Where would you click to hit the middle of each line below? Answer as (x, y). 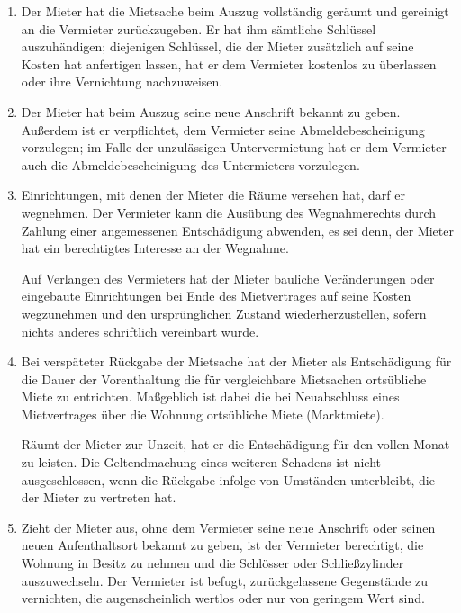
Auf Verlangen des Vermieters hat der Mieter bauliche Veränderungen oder (228, 278)
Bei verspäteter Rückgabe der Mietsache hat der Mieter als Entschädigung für (236, 361)
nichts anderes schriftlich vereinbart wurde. (140, 331)
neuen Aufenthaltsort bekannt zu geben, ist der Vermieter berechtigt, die (222, 545)
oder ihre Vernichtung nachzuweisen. (122, 81)
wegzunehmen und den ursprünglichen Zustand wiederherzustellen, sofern (224, 313)
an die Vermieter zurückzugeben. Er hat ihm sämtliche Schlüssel (199, 28)
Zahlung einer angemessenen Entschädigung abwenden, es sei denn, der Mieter (237, 230)
